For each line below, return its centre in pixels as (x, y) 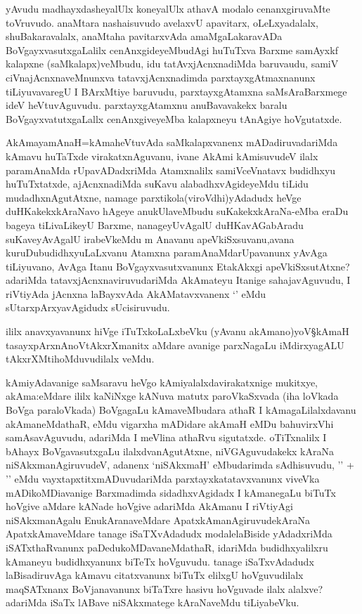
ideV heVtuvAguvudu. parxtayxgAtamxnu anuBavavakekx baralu (147, 105)
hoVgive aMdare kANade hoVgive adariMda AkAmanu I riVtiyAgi (149, 506)
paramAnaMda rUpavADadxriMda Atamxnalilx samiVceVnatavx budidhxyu (171, 170)
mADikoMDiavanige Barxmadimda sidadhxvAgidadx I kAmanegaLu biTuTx (171, 492)
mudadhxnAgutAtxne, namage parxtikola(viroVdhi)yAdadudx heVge (154, 197)
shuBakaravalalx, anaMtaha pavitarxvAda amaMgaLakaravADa (144, 36)
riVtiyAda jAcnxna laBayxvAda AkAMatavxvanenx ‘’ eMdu (136, 293)
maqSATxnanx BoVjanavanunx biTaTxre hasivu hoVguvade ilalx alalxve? (164, 588)
